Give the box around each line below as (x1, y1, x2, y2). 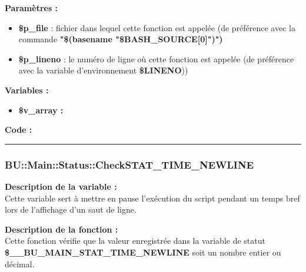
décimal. (5, 257, 35, 270)
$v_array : (18, 103, 64, 116)
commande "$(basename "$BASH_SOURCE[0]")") (18, 33, 223, 45)
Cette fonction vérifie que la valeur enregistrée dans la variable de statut (5, 234, 265, 247)
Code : (5, 123, 32, 136)
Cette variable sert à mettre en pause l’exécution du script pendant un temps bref (5, 192, 300, 204)
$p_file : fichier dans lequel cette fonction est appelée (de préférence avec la (18, 21, 295, 33)
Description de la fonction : (5, 223, 118, 235)
